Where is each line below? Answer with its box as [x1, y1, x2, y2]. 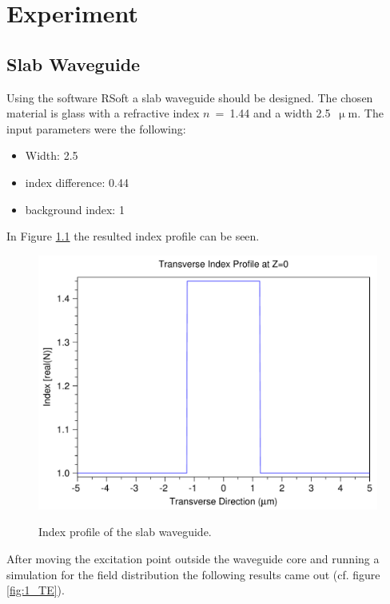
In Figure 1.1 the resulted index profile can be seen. [6, 228, 260, 244]
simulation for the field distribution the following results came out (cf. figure [6, 566, 380, 582]
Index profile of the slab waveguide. [38, 523, 212, 540]
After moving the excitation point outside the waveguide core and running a [6, 550, 380, 566]
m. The [348, 105, 384, 121]
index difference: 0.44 [25, 173, 129, 190]
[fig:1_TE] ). [6, 582, 65, 598]
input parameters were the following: [6, 120, 186, 137]
